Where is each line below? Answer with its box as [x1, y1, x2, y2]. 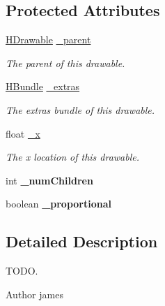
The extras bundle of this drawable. [6, 102, 155, 117]
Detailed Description [6, 231, 158, 252]
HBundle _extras [6, 79, 80, 94]
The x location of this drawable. [6, 150, 140, 164]
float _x [6, 126, 40, 140]
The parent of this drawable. [6, 55, 125, 70]
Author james [6, 286, 63, 301]
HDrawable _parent [6, 32, 91, 47]
